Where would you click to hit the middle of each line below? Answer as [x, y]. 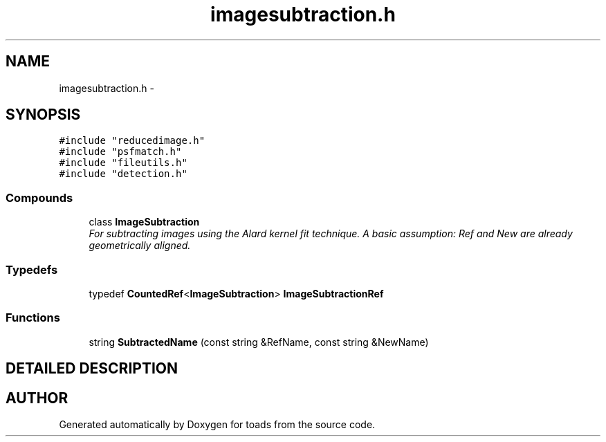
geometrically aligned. [140, 246]
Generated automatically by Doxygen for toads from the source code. [217, 424]
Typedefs [32, 269]
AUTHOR [37, 398]
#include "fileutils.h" [123, 163]
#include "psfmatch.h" [120, 152]
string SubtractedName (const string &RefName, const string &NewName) [259, 342]
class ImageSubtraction [144, 222]
